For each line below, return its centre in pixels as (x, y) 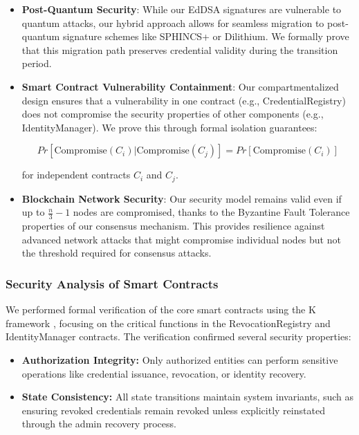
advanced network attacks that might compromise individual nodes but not (181, 239)
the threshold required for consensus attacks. (117, 253)
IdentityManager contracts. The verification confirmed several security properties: (178, 336)
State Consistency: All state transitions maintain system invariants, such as (188, 397)
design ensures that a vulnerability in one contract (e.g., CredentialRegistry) (184, 100)
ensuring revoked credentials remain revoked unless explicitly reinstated (173, 410)
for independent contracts (76, 175)
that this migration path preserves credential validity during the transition (180, 49)
